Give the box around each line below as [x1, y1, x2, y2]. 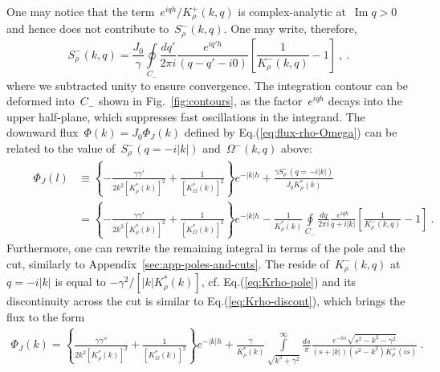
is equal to [55, 273, 106, 290]
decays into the [328, 92, 402, 109]
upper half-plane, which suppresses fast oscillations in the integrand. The [6, 108, 365, 125]
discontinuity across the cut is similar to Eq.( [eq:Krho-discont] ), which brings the [6, 292, 405, 309]
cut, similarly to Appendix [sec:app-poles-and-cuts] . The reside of [6, 255, 329, 272]
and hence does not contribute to [6, 20, 169, 37]
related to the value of [6, 140, 116, 157]
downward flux [6, 124, 79, 141]
